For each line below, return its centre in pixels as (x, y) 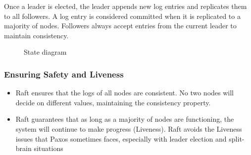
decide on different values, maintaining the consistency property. (113, 102)
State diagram (45, 52)
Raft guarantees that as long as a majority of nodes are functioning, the (125, 119)
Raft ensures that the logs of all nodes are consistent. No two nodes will (125, 93)
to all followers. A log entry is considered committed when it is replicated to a (122, 16)
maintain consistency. (36, 35)
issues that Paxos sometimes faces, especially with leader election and (121, 138)
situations (49, 148)
